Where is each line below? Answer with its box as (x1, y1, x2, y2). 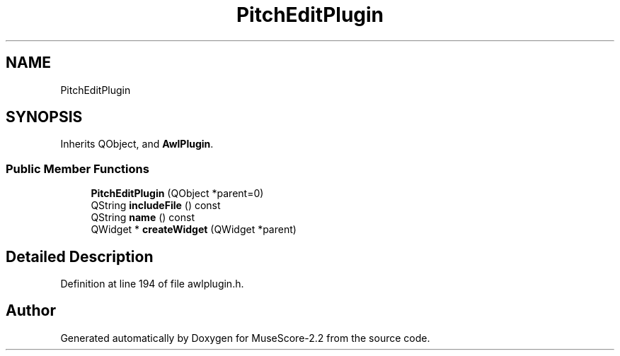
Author (6, 302, 56, 320)
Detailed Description (6, 247, 154, 266)
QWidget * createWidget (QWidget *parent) (91, 223, 297, 236)
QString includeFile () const (91, 199, 221, 212)
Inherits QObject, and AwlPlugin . (60, 138, 214, 150)
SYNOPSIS (6, 108, 83, 126)
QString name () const (91, 211, 195, 224)
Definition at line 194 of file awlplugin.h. (60, 278, 244, 290)
